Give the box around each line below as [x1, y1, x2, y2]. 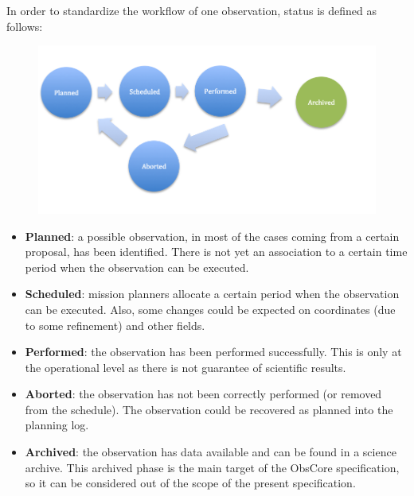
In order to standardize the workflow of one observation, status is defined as [6, 2, 377, 18]
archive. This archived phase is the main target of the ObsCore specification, [25, 459, 400, 475]
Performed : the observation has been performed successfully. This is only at [25, 343, 402, 360]
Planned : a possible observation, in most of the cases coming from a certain [25, 227, 400, 244]
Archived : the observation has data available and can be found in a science [25, 444, 396, 460]
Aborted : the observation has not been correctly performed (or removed [25, 386, 382, 402]
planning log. [25, 417, 89, 433]
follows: [6, 17, 43, 34]
